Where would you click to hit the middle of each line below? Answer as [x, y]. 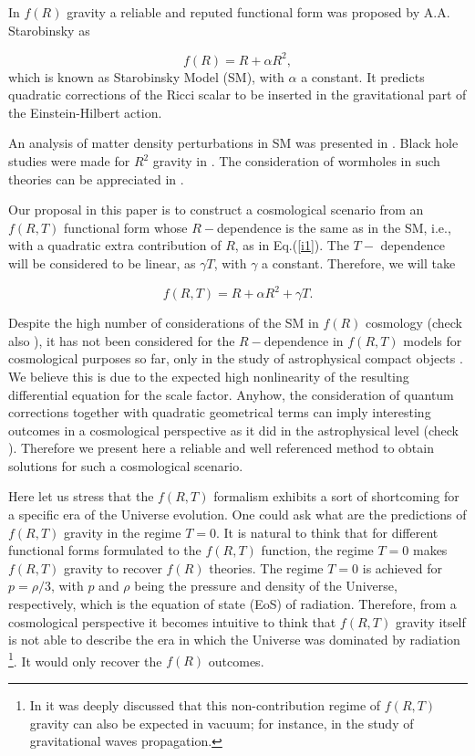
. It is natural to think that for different [327, 532]
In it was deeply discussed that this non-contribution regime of [205, 705]
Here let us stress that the [81, 496]
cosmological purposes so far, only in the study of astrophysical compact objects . [236, 358]
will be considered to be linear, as [102, 263]
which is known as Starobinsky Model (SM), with [146, 76]
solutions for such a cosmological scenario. [126, 465]
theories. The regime [266, 567]
